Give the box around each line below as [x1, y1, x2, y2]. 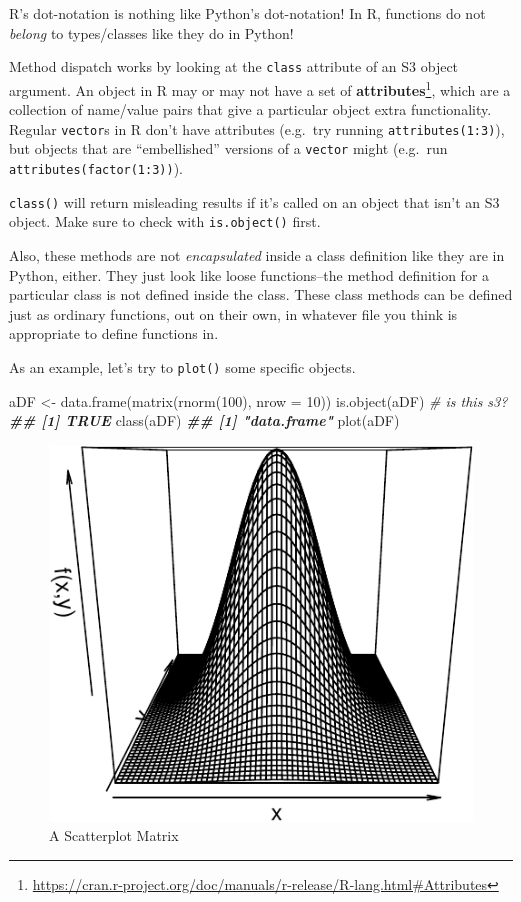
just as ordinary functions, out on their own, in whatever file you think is [9, 303, 458, 324]
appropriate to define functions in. [9, 323, 219, 344]
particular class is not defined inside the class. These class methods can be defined [9, 284, 513, 305]
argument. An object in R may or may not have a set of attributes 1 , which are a [9, 76, 511, 100]
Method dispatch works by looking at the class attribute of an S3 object [9, 56, 459, 77]
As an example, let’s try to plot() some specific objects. [9, 356, 356, 377]
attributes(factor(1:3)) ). [9, 158, 183, 178]
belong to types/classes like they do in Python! [9, 22, 294, 43]
